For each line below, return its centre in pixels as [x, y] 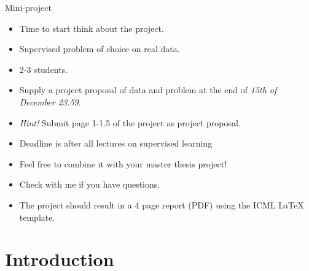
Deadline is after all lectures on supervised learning [116, 143]
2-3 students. [44, 69]
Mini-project [28, 7]
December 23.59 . [50, 101]
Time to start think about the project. [92, 28]
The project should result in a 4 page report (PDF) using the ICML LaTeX [162, 204]
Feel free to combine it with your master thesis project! [123, 163]
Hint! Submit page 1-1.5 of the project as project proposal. [130, 122]
